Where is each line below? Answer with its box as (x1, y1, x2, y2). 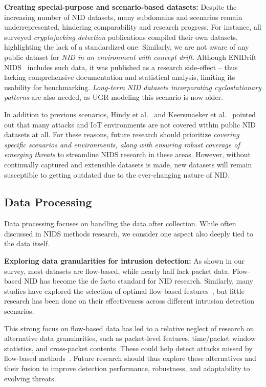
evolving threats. (4, 373, 56, 383)
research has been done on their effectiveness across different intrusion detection (4, 295, 255, 306)
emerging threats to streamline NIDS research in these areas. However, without (4, 149, 251, 160)
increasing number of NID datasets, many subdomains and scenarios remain (4, 11, 242, 22)
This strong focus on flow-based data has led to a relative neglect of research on (4, 322, 254, 333)
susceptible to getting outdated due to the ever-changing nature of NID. (4, 169, 230, 180)
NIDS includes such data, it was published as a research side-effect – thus (4, 61, 238, 72)
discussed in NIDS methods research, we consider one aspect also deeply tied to (4, 228, 253, 239)
